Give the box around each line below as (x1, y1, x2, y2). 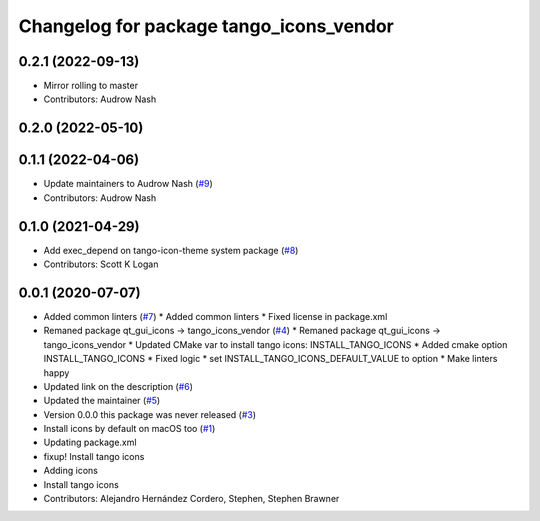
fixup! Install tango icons (43, 450, 145, 462)
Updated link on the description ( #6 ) (43, 380, 194, 392)
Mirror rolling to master (43, 80, 139, 92)
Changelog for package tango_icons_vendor (18, 15, 394, 37)
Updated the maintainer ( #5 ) (43, 395, 161, 407)
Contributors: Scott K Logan (43, 258, 159, 270)
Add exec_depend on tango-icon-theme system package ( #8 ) (43, 244, 299, 256)
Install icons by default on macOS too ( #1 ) (43, 423, 216, 435)
